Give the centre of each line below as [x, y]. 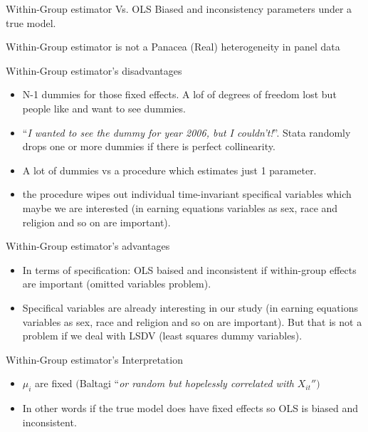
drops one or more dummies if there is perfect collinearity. [149, 146]
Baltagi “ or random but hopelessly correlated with [187, 383]
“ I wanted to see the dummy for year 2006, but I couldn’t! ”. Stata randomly [186, 132]
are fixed [54, 383]
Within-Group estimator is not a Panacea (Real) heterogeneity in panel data [173, 47]
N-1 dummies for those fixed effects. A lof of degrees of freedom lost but [179, 94]
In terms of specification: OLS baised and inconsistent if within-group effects [189, 269]
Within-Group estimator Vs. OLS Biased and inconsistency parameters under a [179, 9]
